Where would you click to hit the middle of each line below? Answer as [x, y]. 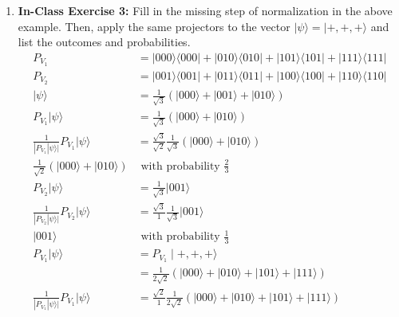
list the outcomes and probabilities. [104, 42]
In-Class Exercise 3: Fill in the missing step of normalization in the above [205, 10]
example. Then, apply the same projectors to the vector [154, 26]
